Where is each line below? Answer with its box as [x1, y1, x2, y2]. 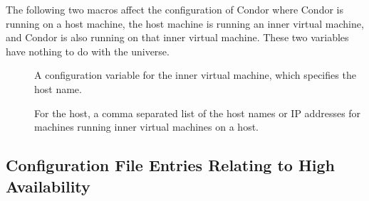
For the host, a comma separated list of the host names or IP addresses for [34, 105, 361, 120]
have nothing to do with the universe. [6, 43, 170, 58]
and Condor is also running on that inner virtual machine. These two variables [6, 30, 349, 45]
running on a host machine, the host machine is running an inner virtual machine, [6, 16, 364, 31]
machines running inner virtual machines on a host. [34, 119, 259, 134]
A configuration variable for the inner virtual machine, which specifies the [34, 67, 356, 82]
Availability [6, 175, 90, 197]
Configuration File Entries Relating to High [6, 154, 336, 176]
